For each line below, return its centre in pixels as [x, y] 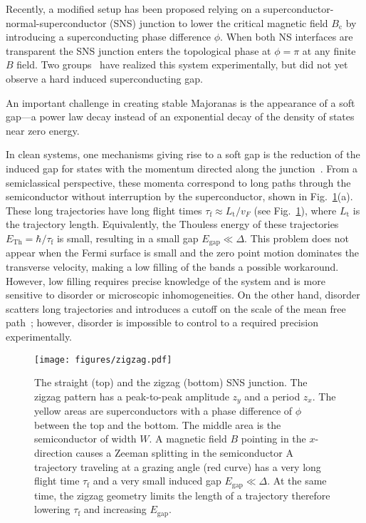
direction [53, 452]
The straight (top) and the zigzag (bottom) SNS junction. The [171, 382]
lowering [52, 509]
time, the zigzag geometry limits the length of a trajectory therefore [182, 495]
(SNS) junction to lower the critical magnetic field [219, 22]
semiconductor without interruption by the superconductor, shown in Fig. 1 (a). [179, 196]
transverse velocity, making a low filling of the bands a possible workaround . [172, 266]
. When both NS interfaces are [287, 37]
